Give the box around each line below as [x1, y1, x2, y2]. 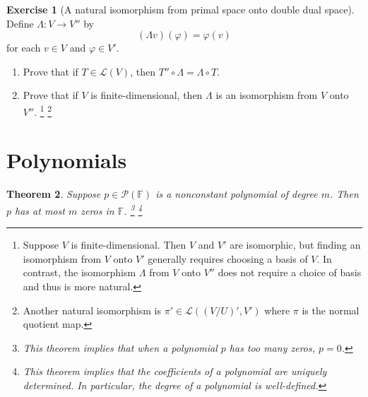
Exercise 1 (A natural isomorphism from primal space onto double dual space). [6, 2, 355, 16]
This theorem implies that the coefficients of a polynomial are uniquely [23, 364, 327, 379]
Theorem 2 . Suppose [6, 186, 101, 201]
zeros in [81, 203, 114, 218]
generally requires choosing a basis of [148, 251, 308, 266]
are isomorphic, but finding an [230, 237, 361, 252]
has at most [15, 203, 65, 218]
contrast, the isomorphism [23, 265, 136, 280]
